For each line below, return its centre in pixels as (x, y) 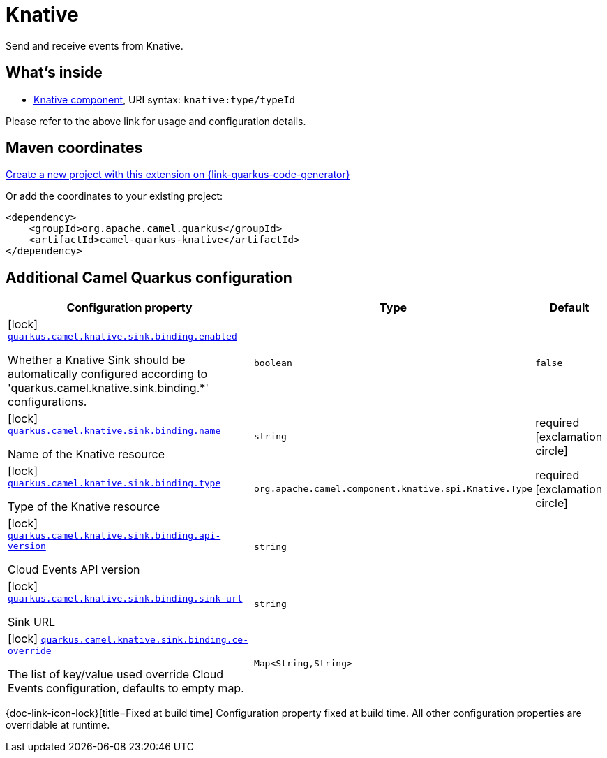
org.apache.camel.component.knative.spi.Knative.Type (393, 489)
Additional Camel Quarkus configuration (149, 277)
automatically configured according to (108, 374)
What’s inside (54, 73)
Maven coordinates (74, 148)
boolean (273, 363)
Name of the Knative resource (87, 454)
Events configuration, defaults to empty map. (126, 688)
